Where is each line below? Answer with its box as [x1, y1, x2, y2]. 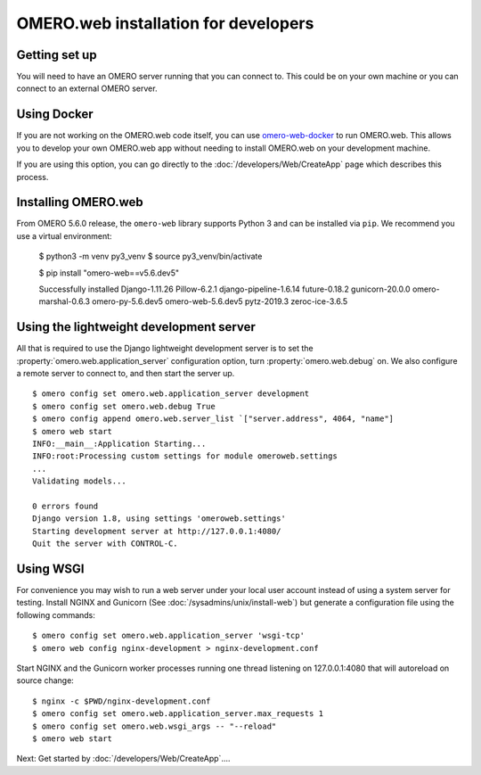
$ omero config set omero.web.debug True [32, 401, 216, 411]
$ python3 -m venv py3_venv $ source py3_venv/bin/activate [38, 251, 263, 262]
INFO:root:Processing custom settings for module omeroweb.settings [32, 451, 338, 461]
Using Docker [16, 107, 94, 122]
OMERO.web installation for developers [16, 13, 314, 33]
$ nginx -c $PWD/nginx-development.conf [32, 696, 211, 706]
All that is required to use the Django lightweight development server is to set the [16, 343, 314, 354]
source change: [16, 675, 75, 686]
